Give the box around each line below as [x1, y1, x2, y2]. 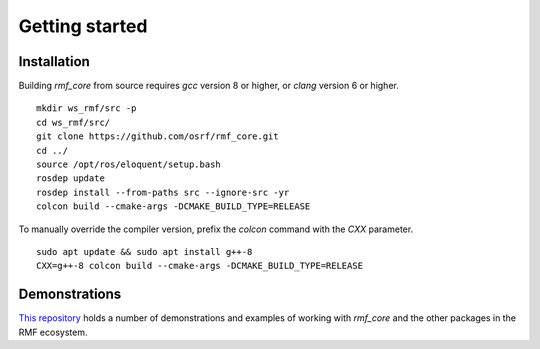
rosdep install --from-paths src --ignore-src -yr [36, 186, 290, 198]
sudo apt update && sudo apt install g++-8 [36, 246, 253, 257]
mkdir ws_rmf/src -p [36, 103, 137, 114]
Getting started [18, 15, 148, 37]
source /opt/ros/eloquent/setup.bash [36, 159, 222, 170]
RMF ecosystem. [18, 326, 88, 338]
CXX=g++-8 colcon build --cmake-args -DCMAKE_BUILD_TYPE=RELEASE [36, 260, 364, 272]
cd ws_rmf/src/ [36, 116, 111, 128]
